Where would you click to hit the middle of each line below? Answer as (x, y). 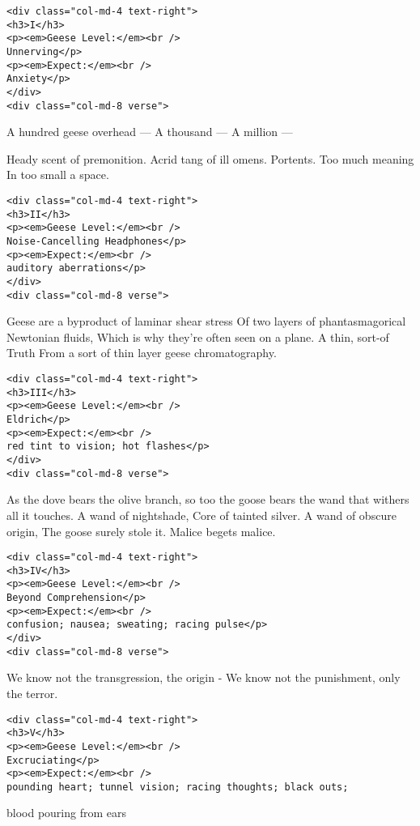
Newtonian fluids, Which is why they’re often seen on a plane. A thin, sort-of (198, 336)
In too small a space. (58, 175)
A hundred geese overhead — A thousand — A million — (150, 132)
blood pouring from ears (67, 813)
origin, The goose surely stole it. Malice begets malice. (141, 531)
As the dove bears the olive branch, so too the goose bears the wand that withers (208, 499)
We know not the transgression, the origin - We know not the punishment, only (204, 677)
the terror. (32, 693)
